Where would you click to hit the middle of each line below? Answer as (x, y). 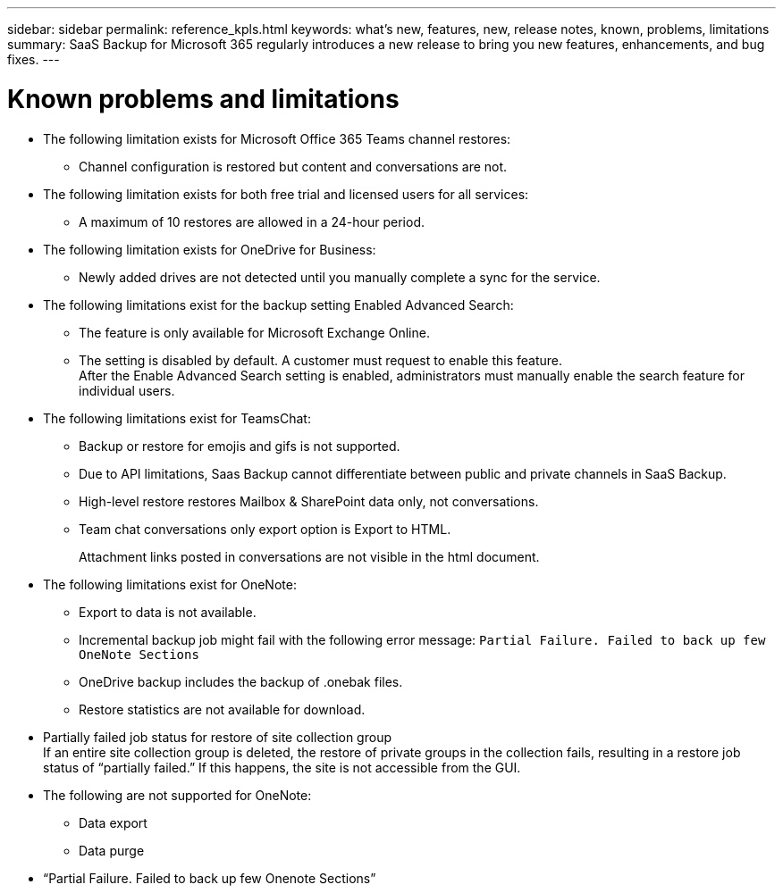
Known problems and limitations (203, 99)
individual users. (127, 390)
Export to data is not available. (168, 612)
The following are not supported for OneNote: (177, 795)
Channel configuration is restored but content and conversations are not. (293, 166)
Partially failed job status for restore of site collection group (217, 737)
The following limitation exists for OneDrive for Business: (210, 249)
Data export (113, 822)
